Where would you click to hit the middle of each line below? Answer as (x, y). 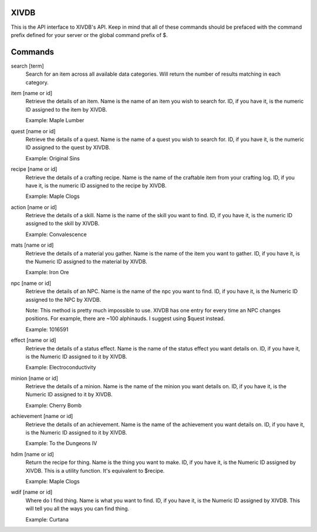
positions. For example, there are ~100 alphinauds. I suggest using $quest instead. (125, 319)
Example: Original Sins (53, 158)
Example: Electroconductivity (61, 368)
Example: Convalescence (56, 234)
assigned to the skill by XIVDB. (63, 224)
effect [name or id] (33, 340)
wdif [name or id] (32, 492)
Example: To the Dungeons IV (61, 443)
